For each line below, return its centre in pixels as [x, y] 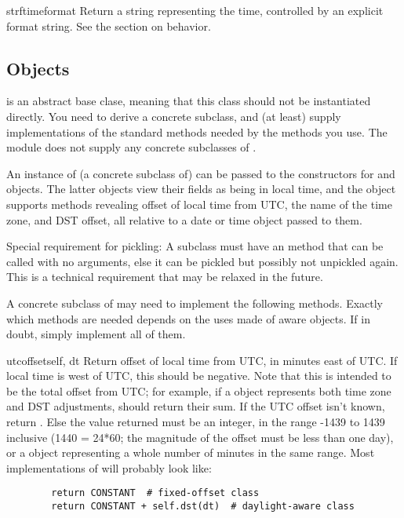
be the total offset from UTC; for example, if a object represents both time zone [199, 390]
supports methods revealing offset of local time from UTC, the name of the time [199, 204]
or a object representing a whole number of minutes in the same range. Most [191, 452]
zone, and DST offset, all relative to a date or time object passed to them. [184, 219]
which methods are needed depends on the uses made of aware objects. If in [188, 318]
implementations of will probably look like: [109, 467]
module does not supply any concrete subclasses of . [131, 147]
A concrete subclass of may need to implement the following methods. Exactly [195, 303]
